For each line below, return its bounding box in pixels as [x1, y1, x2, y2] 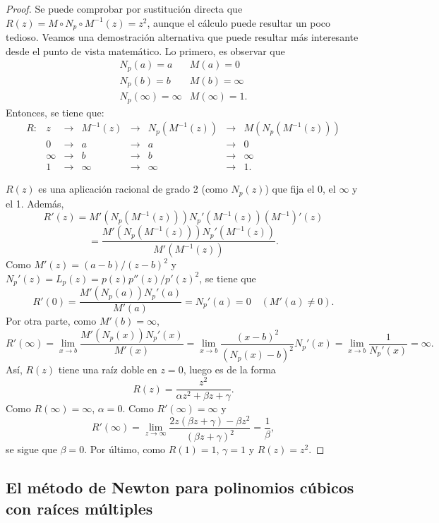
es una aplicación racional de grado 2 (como [38, 181, 228, 196]
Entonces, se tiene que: [6, 104, 104, 119]
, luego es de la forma [183, 362, 276, 377]
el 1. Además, [6, 196, 64, 210]
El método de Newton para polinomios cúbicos [6, 476, 354, 498]
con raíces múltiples [6, 497, 153, 519]
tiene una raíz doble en [58, 362, 157, 377]
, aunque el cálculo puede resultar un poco [147, 15, 331, 30]
